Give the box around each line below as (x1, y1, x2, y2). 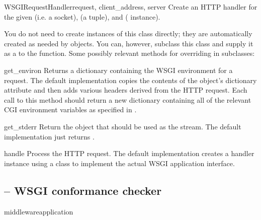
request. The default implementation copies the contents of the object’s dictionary (4, 75, 257, 85)
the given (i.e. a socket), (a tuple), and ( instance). (4, 11, 160, 22)
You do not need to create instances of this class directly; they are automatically (4, 28, 252, 39)
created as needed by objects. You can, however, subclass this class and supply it (4, 38, 253, 48)
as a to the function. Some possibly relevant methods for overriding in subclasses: (4, 48, 255, 58)
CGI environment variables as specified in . (4, 104, 137, 115)
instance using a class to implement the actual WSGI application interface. (4, 158, 235, 168)
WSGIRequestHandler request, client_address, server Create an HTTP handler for (4, 2, 257, 12)
